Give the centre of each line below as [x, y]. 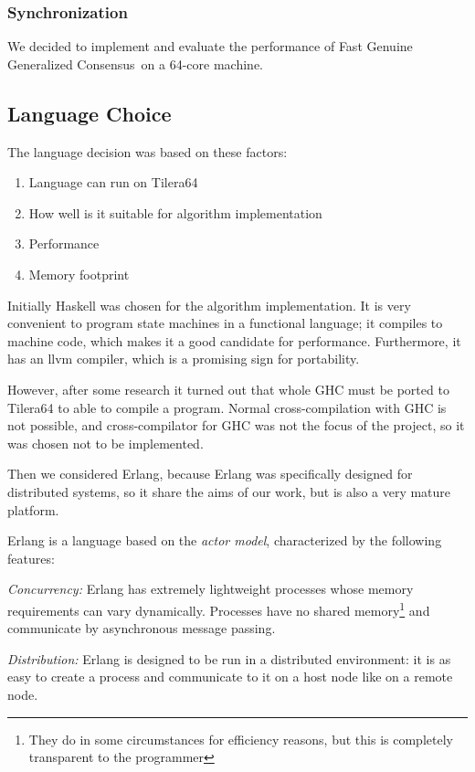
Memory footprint [79, 274]
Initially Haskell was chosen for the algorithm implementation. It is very [209, 305]
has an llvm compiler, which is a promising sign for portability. [184, 359]
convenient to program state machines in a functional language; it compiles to [225, 323]
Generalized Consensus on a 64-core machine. [135, 63]
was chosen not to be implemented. [106, 443]
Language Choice [90, 113]
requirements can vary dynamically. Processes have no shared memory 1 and [219, 608]
